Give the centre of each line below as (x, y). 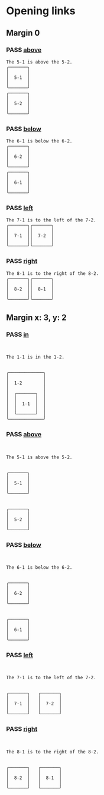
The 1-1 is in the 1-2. (35, 357)
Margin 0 (23, 33)
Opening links (41, 11)
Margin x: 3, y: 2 (36, 318)
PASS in (18, 335)
